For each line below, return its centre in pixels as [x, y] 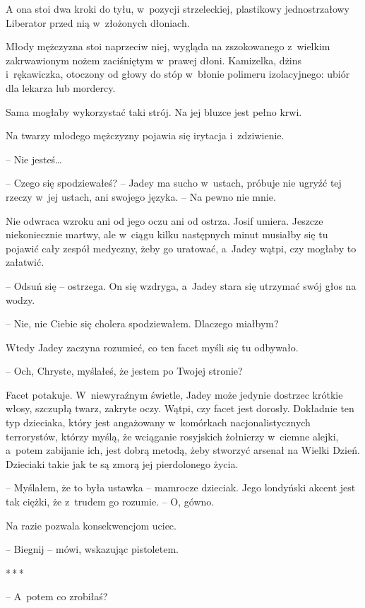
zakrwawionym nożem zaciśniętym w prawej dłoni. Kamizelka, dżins [154, 60]
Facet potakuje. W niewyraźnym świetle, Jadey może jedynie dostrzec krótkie [174, 394]
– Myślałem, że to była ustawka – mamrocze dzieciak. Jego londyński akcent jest [181, 487]
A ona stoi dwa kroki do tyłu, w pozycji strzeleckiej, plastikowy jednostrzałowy [178, 8]
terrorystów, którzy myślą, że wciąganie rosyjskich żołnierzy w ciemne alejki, [172, 436]
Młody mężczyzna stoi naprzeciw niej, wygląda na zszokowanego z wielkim [168, 46]
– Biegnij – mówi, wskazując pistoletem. [92, 549]
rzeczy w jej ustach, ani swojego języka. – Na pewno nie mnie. [141, 196]
